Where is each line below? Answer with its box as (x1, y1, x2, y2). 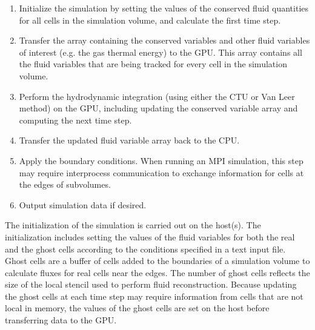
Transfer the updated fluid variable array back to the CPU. (19, 134, 240, 147)
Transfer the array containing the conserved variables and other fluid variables (19, 34, 310, 47)
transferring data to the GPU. (5, 314, 117, 326)
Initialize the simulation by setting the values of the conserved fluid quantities (19, 2, 308, 14)
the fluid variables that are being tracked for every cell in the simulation (19, 58, 287, 70)
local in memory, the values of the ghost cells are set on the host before (5, 302, 270, 314)
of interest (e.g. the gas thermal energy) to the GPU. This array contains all (19, 45, 302, 58)
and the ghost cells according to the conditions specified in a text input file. (5, 242, 286, 255)
